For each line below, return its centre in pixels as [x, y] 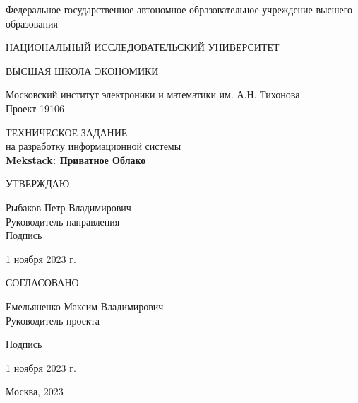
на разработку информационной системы [94, 146]
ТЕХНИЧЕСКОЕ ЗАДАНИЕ [67, 132]
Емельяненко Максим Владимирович [85, 306]
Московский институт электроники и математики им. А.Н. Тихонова [153, 94]
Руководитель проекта [53, 320]
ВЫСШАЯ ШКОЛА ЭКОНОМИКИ [82, 70]
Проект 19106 [35, 108]
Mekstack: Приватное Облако [76, 159]
